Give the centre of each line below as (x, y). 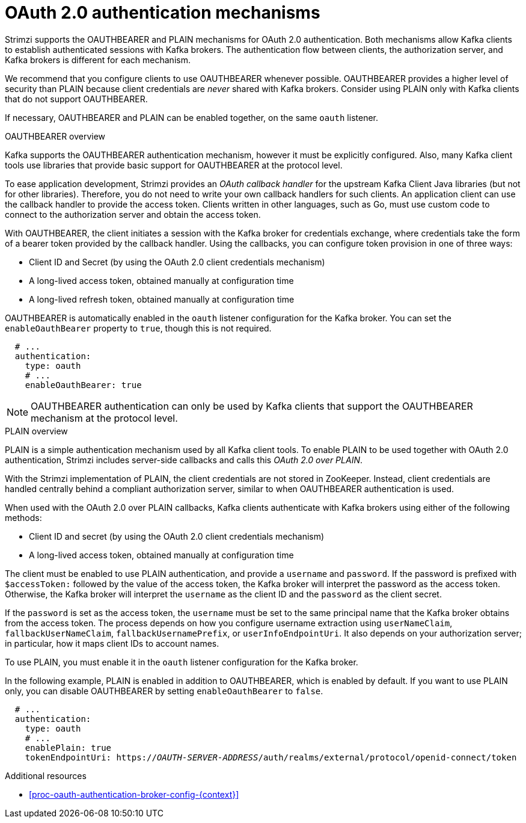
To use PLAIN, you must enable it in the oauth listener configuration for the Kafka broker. (182, 662)
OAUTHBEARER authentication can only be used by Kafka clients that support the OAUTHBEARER (252, 406)
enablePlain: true (68, 747)
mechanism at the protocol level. (104, 418)
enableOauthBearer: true (83, 385)
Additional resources (46, 775)
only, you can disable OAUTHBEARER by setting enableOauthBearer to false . (164, 691)
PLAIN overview (36, 431)
